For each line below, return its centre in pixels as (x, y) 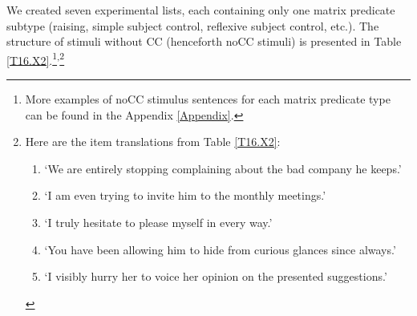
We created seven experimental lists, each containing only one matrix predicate (201, 10)
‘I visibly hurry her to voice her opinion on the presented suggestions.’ (216, 276)
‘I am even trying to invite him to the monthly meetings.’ (185, 195)
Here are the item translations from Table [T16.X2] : (153, 142)
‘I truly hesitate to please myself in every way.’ (158, 222)
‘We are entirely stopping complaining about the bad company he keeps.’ (223, 168)
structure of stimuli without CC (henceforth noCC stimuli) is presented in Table (204, 41)
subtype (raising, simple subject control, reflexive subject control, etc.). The (193, 25)
